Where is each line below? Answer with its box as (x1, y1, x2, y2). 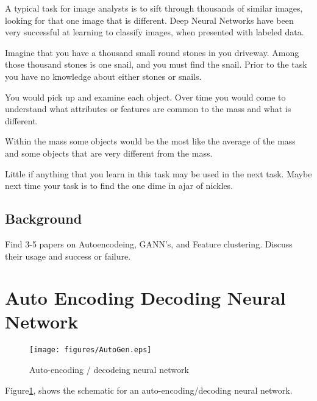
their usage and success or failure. (5, 249, 131, 262)
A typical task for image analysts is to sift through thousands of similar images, (5, 2, 303, 14)
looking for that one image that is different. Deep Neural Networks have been (5, 13, 294, 26)
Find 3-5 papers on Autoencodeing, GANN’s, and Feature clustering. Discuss (5, 237, 293, 250)
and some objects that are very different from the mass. (5, 146, 213, 159)
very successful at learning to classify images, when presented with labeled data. (5, 26, 304, 38)
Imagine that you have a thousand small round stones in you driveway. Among (5, 46, 299, 59)
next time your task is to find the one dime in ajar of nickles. (5, 179, 233, 192)
